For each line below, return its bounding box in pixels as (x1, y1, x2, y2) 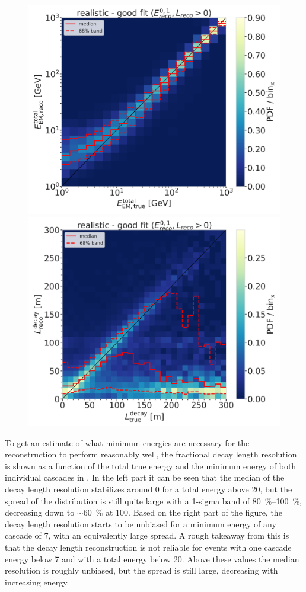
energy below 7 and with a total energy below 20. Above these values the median (5, 552, 299, 565)
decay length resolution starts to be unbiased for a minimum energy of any (5, 517, 276, 530)
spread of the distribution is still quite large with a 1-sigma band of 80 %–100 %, (5, 494, 302, 507)
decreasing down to (5, 506, 75, 519)
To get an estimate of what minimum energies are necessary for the (5, 436, 250, 449)
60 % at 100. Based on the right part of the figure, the (83, 506, 282, 519)
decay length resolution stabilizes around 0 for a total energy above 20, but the (5, 482, 292, 495)
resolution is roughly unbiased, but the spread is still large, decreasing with (5, 564, 278, 577)
